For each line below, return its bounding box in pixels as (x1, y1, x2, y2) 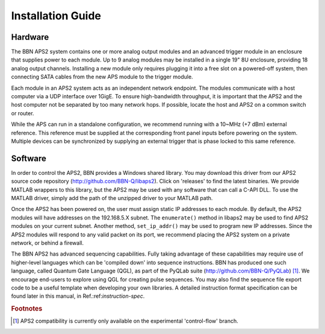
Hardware (11, 32, 49, 42)
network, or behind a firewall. (11, 239, 84, 247)
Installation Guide (11, 9, 102, 22)
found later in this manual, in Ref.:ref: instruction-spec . (11, 292, 145, 300)
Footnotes (11, 304, 43, 313)
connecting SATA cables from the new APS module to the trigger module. (11, 73, 193, 81)
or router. (11, 109, 34, 117)
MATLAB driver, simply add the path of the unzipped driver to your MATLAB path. (11, 195, 213, 202)
